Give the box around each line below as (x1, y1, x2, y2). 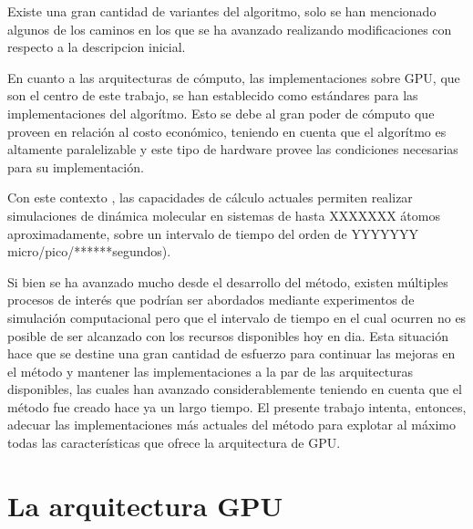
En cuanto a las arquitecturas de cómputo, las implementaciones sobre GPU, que (7, 67, 460, 87)
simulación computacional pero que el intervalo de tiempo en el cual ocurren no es (7, 307, 467, 327)
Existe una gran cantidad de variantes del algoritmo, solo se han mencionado (7, 2, 437, 20)
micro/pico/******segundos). (7, 242, 171, 261)
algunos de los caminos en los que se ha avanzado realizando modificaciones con (7, 19, 452, 38)
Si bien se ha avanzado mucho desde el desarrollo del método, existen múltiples (7, 272, 448, 291)
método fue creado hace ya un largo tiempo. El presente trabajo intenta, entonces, (7, 397, 467, 416)
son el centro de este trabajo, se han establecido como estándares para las (7, 86, 418, 105)
